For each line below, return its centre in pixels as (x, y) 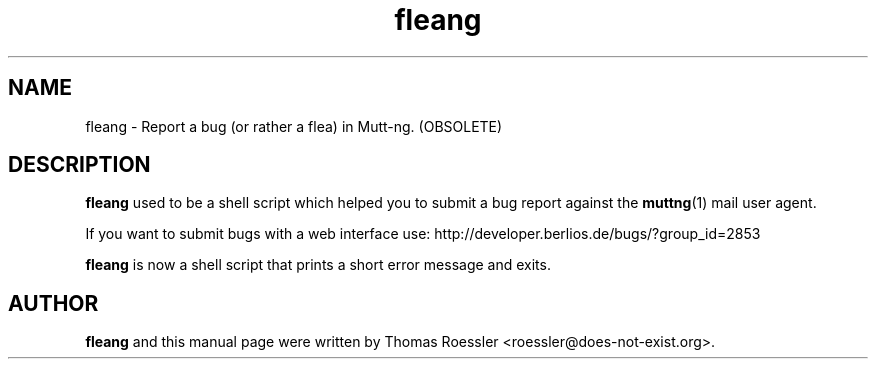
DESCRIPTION (79, 165)
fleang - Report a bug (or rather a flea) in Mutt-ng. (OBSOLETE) (294, 126)
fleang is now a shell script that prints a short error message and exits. (318, 265)
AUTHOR (53, 303)
